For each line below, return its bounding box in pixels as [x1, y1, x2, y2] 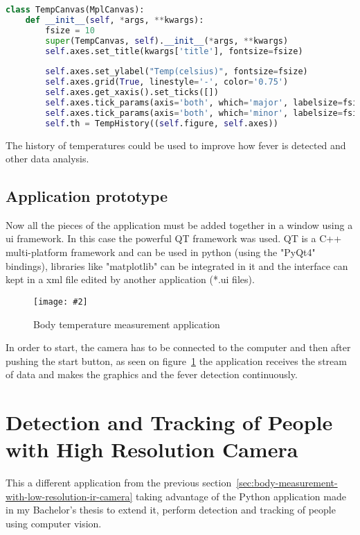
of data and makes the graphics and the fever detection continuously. [6, 367, 298, 382]
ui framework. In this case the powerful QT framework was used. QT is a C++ [6, 231, 342, 246]
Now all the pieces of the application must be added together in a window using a [6, 217, 353, 232]
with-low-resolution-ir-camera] [6, 489, 133, 503]
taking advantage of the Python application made [136, 489, 346, 503]
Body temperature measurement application [33, 316, 220, 331]
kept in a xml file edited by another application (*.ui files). [6, 272, 255, 287]
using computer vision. [6, 516, 102, 530]
